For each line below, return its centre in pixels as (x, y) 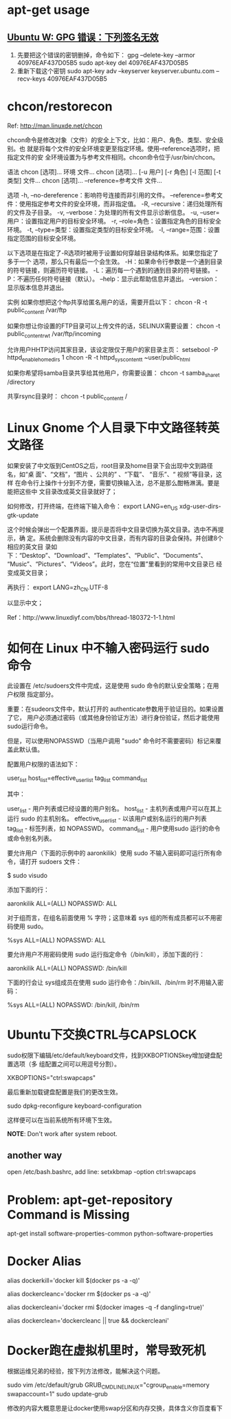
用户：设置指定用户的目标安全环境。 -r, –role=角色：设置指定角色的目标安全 (114, 221)
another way (35, 1155)
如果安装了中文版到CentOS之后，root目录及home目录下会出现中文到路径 (110, 465)
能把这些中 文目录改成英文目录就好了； (62, 491)
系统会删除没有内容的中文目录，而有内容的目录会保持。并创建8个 (131, 538)
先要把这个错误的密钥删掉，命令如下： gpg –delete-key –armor (106, 55)
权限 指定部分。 (35, 694)
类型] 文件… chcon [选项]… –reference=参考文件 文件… (85, 180)
